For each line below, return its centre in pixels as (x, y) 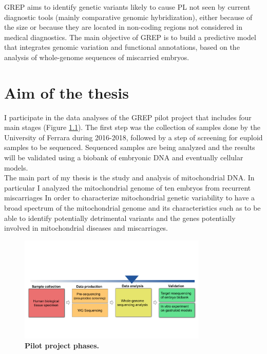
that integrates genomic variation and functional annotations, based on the (122, 47)
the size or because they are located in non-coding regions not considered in (123, 27)
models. (16, 167)
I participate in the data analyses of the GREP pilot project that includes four (128, 117)
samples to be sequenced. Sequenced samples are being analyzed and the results (130, 147)
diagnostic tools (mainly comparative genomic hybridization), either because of (128, 17)
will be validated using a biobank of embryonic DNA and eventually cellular (124, 157)
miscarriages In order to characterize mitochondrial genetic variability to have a (130, 198)
